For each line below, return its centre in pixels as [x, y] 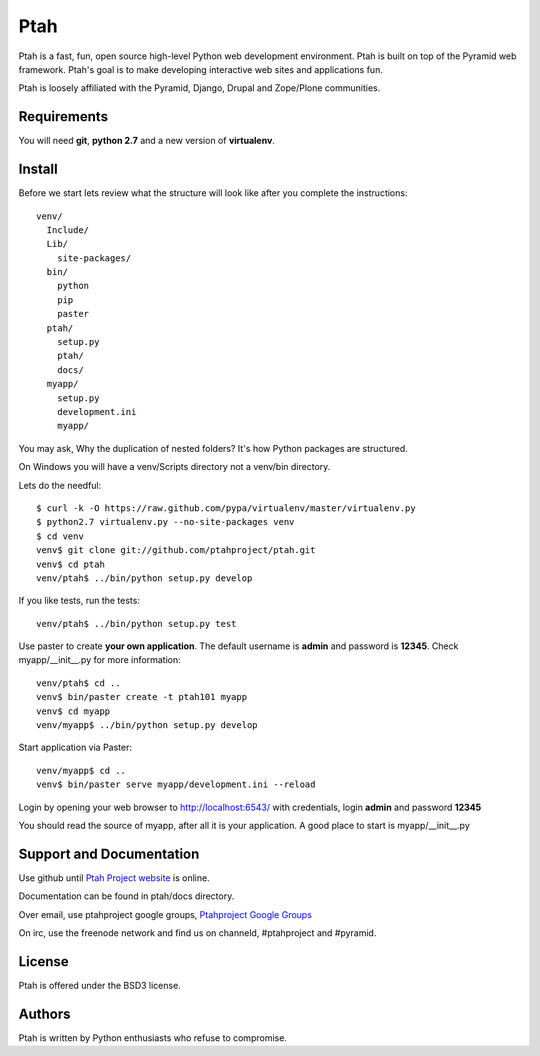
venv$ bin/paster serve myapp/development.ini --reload [176, 784]
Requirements [63, 116]
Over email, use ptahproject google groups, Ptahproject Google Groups [165, 914]
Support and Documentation [109, 853]
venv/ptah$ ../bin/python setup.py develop [144, 578]
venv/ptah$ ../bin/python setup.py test [136, 623]
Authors [44, 1013]
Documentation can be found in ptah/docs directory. [126, 896]
